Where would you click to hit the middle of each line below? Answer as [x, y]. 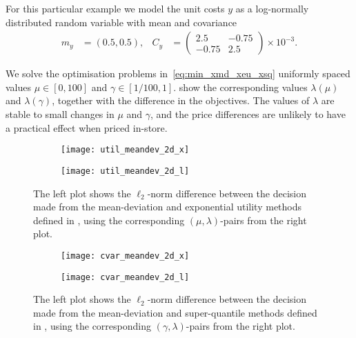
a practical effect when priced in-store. [87, 127]
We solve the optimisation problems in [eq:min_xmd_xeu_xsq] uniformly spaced [178, 73]
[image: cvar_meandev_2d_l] [125, 277]
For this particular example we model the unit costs [115, 8]
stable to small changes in [60, 114]
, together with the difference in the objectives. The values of [181, 100]
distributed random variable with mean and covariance [121, 22]
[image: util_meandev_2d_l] [125, 171]
